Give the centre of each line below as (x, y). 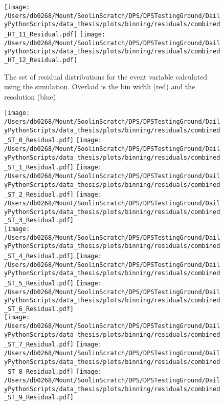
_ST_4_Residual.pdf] (39, 256)
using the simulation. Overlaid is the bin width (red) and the (100, 86)
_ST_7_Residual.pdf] (39, 345)
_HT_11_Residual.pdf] (41, 34)
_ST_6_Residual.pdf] (39, 309)
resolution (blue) (30, 96)
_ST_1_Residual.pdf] (39, 168)
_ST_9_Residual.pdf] (39, 398)
